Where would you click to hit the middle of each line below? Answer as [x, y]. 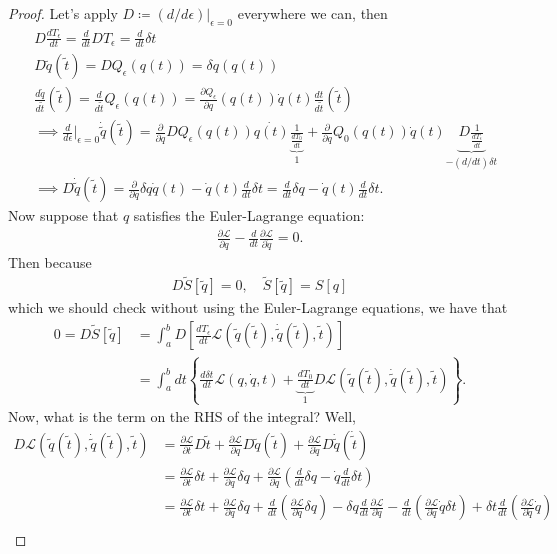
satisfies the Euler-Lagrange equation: [249, 215]
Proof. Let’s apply [63, 13]
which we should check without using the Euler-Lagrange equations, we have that [258, 307]
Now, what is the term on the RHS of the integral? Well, [182, 416]
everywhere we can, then [312, 13]
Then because [50, 261]
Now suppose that [63, 215]
